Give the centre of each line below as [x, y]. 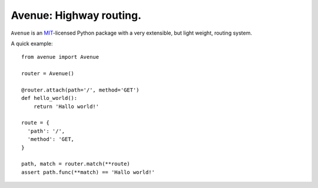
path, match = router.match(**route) [76, 164]
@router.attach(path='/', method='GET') [80, 90]
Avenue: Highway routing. [76, 15]
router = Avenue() [48, 74]
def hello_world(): [49, 98]
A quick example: [32, 43]
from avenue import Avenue [60, 57]
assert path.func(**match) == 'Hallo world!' [88, 172]
